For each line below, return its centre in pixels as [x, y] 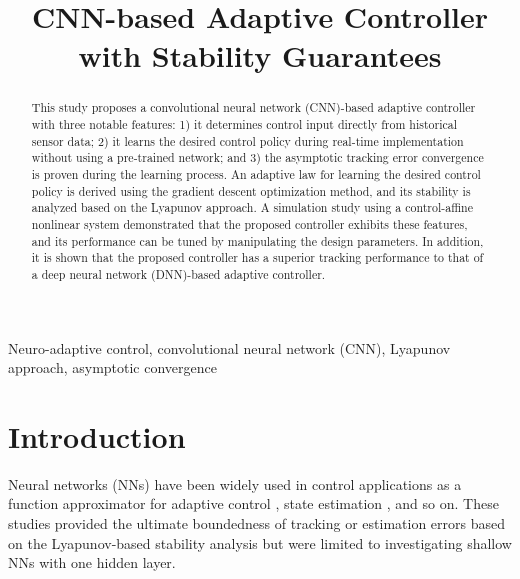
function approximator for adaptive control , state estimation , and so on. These [253, 503]
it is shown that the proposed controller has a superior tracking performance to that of [257, 257]
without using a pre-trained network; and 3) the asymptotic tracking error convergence [257, 157]
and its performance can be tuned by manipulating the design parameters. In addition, [257, 240]
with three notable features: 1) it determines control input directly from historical [244, 124]
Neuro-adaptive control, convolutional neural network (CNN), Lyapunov [229, 347]
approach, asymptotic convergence [112, 367]
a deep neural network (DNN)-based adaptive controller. [178, 273]
